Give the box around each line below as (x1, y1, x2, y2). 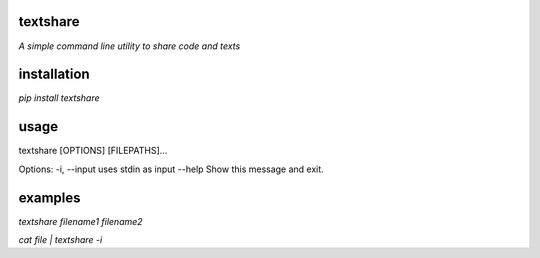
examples (18, 189, 81, 206)
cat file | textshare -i (18, 234, 103, 246)
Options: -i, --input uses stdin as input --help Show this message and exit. (18, 163, 324, 175)
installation (18, 66, 90, 83)
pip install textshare (18, 92, 100, 104)
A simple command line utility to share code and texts (18, 40, 241, 52)
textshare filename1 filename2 (18, 215, 144, 227)
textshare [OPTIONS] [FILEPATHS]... (18, 145, 168, 157)
